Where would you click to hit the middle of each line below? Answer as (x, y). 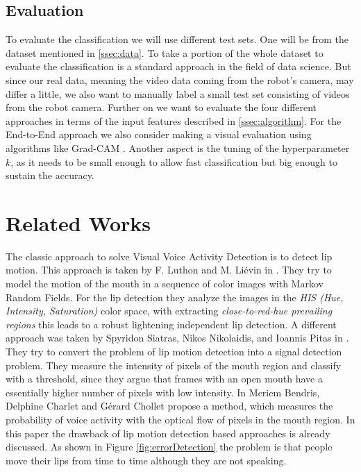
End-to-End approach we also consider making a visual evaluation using (159, 134)
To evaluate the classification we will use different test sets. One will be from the (177, 39)
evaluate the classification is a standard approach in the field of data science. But (178, 66)
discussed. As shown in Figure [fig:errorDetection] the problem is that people (169, 447)
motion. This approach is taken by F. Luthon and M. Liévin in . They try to (169, 270)
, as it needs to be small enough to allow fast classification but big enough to (174, 161)
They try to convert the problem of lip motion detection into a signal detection (174, 352)
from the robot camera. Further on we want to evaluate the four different (161, 107)
